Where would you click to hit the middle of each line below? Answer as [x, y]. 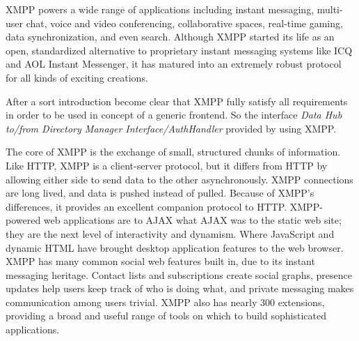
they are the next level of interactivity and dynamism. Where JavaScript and [170, 233]
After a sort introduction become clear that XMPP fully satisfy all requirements [177, 101]
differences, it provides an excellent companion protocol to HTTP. [146, 206]
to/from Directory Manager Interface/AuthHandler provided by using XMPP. [171, 128]
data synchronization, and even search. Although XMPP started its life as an [170, 37]
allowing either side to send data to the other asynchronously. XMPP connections [179, 179]
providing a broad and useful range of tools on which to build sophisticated [166, 316]
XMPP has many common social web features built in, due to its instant [160, 261]
